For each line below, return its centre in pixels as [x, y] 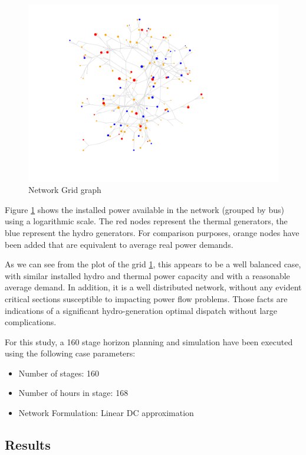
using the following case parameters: [70, 353]
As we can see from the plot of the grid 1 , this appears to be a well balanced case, [153, 264]
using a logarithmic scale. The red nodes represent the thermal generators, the [146, 221]
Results [28, 445]
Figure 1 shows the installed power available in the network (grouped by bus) [144, 209]
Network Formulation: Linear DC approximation [106, 413]
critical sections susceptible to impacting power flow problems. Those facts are [146, 298]
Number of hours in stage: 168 [73, 393]
